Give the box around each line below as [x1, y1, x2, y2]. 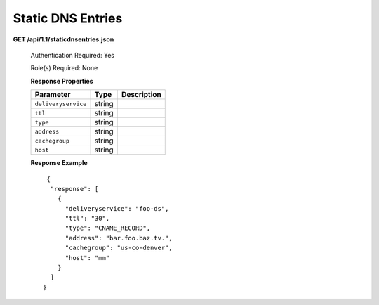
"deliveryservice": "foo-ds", [65, 205, 169, 212]
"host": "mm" [65, 254, 110, 261]
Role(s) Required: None [30, 64, 98, 72]
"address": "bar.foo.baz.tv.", [65, 234, 173, 242]
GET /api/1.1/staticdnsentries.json [13, 35, 114, 44]
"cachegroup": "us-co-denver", [65, 244, 173, 252]
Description [121, 90, 161, 100]
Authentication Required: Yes [30, 51, 115, 59]
